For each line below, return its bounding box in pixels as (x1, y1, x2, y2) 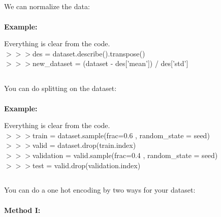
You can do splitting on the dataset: (4, 83, 117, 94)
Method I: (4, 204, 41, 215)
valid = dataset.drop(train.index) (32, 140, 136, 150)
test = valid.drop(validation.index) (32, 160, 141, 170)
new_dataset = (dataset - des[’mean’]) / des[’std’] (32, 58, 188, 69)
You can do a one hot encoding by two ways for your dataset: (4, 184, 196, 195)
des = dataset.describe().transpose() (32, 48, 145, 58)
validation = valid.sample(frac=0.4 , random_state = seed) (32, 149, 218, 160)
